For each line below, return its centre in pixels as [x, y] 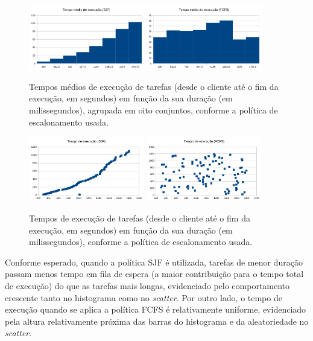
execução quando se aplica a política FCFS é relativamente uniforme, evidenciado [156, 309]
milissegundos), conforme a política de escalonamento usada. [141, 242]
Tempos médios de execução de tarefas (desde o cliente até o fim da [154, 86]
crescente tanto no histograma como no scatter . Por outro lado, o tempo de [144, 297]
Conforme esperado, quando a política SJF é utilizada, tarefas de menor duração [154, 262]
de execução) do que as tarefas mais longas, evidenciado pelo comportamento [147, 285]
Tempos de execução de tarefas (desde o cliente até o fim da [140, 218]
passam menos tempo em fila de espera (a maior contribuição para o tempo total [154, 274]
